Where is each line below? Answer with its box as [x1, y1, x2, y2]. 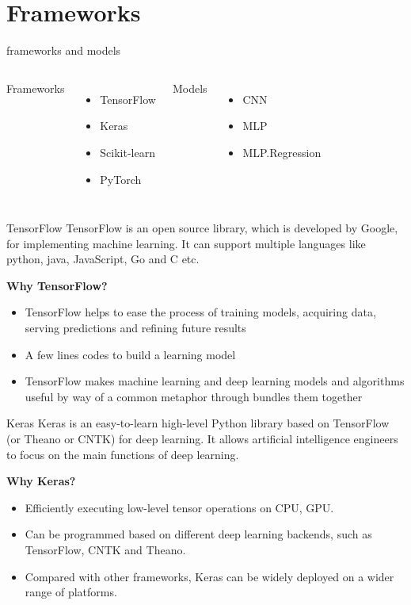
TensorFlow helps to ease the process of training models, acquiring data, [25, 304, 376, 320]
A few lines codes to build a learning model [25, 346, 236, 362]
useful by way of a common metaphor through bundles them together [25, 388, 363, 404]
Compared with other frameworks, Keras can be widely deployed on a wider [25, 568, 394, 584]
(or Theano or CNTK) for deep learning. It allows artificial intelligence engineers [6, 431, 398, 447]
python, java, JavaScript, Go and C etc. [6, 251, 200, 267]
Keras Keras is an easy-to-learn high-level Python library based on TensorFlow [6, 415, 390, 431]
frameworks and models [6, 42, 121, 59]
